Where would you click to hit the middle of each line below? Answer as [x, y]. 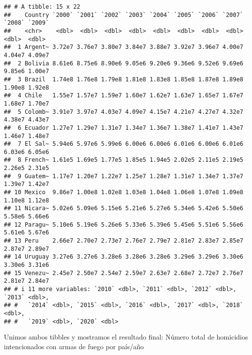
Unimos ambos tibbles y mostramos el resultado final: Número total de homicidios [126, 337]
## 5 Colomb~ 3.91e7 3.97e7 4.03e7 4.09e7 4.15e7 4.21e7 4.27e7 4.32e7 [124, 112]
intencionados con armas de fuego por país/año [74, 346]
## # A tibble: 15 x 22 [42, 7]
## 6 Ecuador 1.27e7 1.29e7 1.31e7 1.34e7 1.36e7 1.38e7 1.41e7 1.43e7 [124, 128]
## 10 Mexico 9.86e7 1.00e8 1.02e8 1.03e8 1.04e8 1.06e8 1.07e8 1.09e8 [124, 193]
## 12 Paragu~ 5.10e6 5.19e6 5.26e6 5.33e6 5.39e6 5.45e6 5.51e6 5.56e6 [124, 224]
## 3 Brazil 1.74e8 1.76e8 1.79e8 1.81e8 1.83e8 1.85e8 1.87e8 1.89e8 [124, 79]
